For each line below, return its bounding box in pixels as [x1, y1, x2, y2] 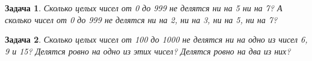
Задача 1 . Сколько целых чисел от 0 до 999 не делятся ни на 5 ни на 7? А [5, 2, 283, 14]
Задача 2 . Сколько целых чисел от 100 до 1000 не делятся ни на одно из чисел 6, [5, 33, 308, 46]
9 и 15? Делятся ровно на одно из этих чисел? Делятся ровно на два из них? [5, 44, 291, 57]
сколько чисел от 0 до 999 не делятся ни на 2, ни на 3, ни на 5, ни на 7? [5, 13, 278, 25]
